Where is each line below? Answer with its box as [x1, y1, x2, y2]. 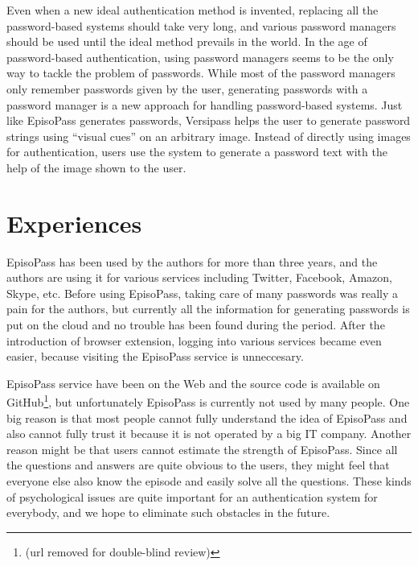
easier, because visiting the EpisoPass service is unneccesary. [6, 348, 304, 365]
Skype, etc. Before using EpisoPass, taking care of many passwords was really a [6, 284, 399, 301]
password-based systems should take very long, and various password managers [6, 17, 396, 34]
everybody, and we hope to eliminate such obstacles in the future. [6, 504, 330, 521]
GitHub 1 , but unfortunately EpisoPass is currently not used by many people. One [6, 391, 410, 411]
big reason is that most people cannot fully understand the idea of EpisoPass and [6, 409, 408, 426]
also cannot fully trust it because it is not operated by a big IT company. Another [6, 425, 412, 442]
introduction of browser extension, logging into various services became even [6, 332, 382, 349]
